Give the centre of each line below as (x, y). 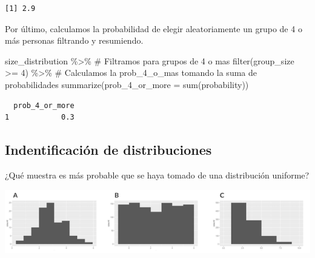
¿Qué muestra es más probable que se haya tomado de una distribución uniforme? (157, 175)
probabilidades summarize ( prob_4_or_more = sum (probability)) (127, 84)
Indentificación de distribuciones (108, 150)
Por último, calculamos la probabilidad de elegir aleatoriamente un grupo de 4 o (154, 28)
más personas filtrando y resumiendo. (74, 40)
